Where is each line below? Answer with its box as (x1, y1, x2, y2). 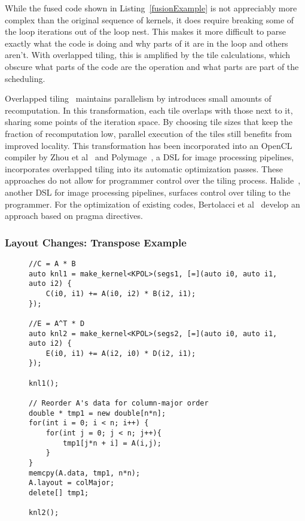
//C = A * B (29, 259, 76, 268)
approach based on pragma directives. (5, 209, 143, 222)
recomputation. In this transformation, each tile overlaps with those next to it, (5, 103, 293, 116)
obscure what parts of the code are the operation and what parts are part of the (5, 60, 299, 72)
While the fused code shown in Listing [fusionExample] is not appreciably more (5, 2, 297, 14)
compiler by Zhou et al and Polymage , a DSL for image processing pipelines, (5, 151, 294, 163)
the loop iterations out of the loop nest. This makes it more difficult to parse (5, 25, 286, 38)
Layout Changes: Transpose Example (5, 234, 187, 249)
